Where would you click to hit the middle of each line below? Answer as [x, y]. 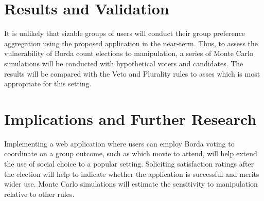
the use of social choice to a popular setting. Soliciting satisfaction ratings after [129, 163]
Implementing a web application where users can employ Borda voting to [119, 143]
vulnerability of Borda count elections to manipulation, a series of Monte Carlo [129, 53]
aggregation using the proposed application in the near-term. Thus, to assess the [131, 43]
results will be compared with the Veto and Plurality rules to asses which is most [132, 73]
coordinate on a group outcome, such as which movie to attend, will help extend [131, 153]
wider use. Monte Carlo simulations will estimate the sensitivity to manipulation [131, 184]
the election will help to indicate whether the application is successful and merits [132, 173]
